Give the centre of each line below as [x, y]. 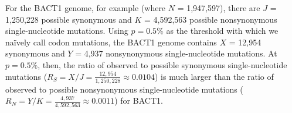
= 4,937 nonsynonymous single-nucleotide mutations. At [176, 53]
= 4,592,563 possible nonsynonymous [210, 19]
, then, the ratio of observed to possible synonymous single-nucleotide [162, 64]
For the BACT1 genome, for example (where [86, 8]
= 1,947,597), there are [219, 8]
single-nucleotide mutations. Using [67, 31]
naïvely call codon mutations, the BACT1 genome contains [111, 42]
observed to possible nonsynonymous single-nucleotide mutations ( [124, 89]
